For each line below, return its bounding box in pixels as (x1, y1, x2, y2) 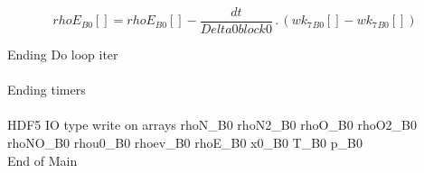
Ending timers (7, 80, 86, 99)
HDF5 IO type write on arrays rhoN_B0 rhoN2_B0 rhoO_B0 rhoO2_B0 (7, 115, 418, 134)
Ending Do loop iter (7, 45, 118, 64)
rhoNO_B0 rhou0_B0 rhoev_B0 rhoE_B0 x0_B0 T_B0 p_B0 (7, 133, 363, 152)
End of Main (7, 150, 78, 169)
